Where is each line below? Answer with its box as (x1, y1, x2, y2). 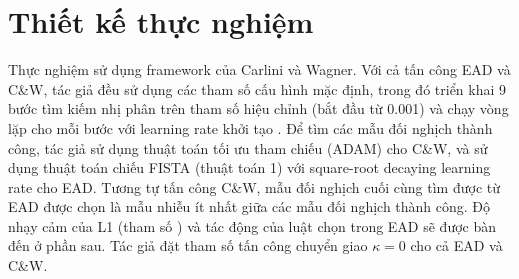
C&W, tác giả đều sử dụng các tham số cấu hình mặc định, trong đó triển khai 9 (8, 78, 507, 99)
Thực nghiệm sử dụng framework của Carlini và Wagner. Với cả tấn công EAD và (8, 59, 511, 80)
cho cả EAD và (410, 235, 503, 256)
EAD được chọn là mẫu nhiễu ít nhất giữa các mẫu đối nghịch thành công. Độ (8, 196, 491, 217)
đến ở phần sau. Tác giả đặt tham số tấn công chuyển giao (8, 235, 368, 256)
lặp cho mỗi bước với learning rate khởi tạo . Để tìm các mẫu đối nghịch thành (8, 117, 493, 138)
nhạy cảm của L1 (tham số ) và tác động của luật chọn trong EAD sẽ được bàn (8, 215, 497, 236)
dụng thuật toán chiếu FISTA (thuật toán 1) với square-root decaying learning (8, 157, 491, 178)
